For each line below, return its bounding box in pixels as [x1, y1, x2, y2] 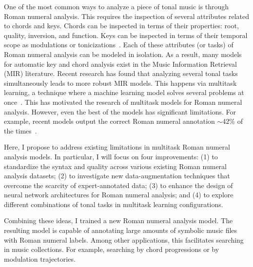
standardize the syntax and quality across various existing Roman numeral [4, 161, 227, 171]
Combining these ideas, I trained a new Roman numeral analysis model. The [4, 215, 233, 226]
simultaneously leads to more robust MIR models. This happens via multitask [4, 77, 237, 88]
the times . [4, 125, 37, 135]
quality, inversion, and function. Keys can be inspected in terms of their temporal [4, 30, 248, 40]
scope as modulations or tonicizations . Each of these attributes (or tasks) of [4, 39, 234, 50]
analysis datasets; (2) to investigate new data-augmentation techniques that [4, 171, 230, 181]
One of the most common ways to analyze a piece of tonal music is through [4, 1, 229, 11]
